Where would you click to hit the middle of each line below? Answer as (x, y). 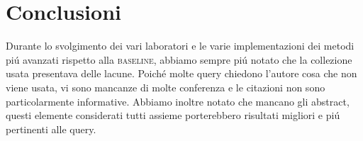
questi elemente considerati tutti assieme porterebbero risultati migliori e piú (173, 115)
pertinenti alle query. (51, 129)
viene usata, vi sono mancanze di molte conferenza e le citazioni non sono (166, 87)
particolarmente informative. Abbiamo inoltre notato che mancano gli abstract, (178, 101)
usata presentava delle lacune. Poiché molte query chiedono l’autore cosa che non (181, 73)
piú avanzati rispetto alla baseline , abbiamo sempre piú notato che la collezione (179, 59)
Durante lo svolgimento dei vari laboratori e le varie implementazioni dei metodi (180, 46)
